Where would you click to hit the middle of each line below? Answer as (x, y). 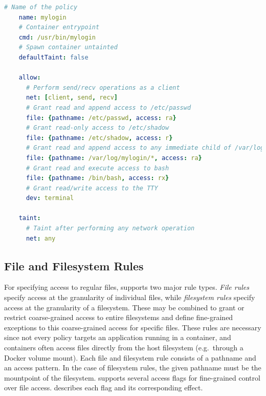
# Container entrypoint (59, 27)
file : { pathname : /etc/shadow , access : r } (99, 138)
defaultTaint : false (53, 57)
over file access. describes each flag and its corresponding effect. (104, 388)
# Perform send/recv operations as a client (103, 87)
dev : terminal (50, 198)
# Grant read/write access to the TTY (92, 188)
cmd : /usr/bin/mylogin (57, 37)
